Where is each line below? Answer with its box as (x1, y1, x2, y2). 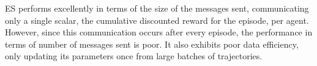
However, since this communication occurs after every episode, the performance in (5, 26, 313, 38)
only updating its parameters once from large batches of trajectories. (5, 50, 263, 62)
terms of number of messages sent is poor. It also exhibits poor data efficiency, (5, 37, 299, 50)
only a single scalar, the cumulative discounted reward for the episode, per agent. (5, 13, 309, 26)
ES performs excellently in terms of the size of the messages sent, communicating (5, 2, 309, 14)
